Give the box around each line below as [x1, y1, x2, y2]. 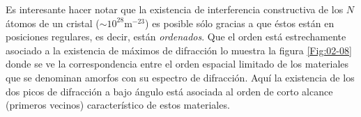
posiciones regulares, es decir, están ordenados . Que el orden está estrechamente [6, 29, 346, 44]
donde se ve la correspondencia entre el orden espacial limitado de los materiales [6, 56, 349, 71]
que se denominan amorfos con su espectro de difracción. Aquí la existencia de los [6, 70, 355, 84]
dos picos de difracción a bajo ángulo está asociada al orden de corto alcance [6, 84, 333, 98]
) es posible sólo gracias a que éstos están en [145, 15, 335, 30]
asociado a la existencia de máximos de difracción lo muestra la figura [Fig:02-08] [6, 42, 352, 57]
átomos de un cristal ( [6, 15, 100, 30]
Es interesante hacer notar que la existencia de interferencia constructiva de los [6, 2, 344, 16]
